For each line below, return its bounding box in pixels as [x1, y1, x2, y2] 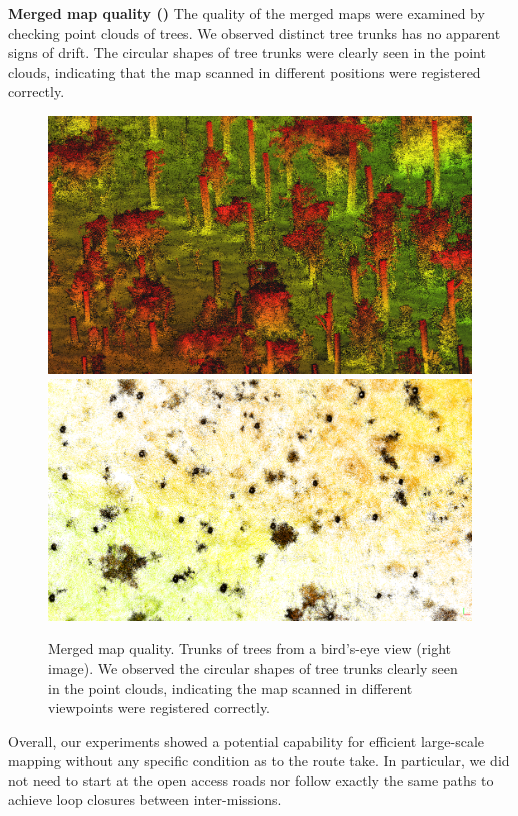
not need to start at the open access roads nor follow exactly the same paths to [8, 769, 494, 790]
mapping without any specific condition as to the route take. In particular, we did [8, 750, 510, 771]
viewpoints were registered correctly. [48, 697, 270, 718]
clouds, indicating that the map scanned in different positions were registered [8, 61, 481, 82]
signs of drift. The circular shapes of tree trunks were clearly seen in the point [8, 42, 486, 63]
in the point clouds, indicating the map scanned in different [48, 677, 413, 698]
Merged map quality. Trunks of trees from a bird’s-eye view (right [48, 638, 451, 659]
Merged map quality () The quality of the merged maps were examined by [8, 3, 485, 23]
